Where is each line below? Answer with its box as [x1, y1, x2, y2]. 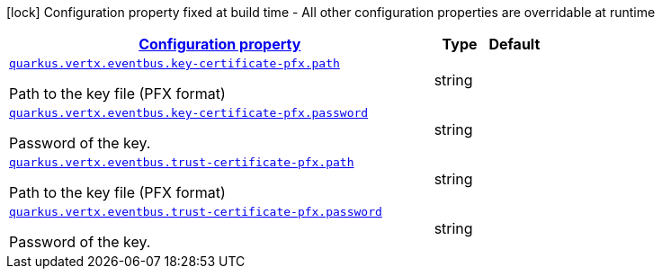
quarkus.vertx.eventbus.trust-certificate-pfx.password [9, 205, 382, 218]
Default [488, 35, 541, 53]
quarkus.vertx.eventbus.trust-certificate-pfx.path [9, 156, 354, 169]
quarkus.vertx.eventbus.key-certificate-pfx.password [9, 106, 369, 120]
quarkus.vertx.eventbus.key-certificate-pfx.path [9, 57, 340, 70]
